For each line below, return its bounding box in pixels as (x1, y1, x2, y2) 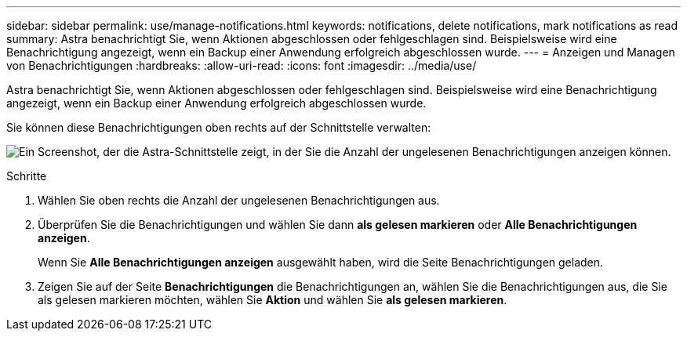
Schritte (6, 169, 47, 183)
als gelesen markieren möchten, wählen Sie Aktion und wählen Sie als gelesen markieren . (38, 293, 507, 306)
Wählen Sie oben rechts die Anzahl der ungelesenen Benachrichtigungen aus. (38, 194, 440, 207)
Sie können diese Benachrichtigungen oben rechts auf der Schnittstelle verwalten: (6, 121, 431, 134)
